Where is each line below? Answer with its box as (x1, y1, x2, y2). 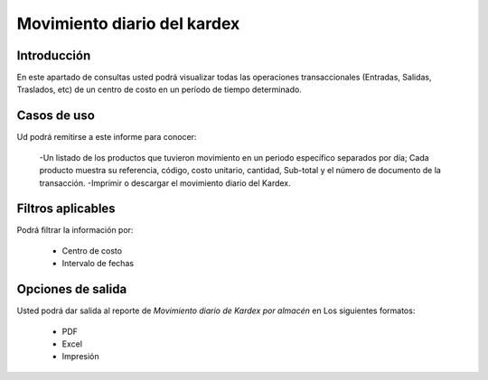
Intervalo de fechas (61, 258, 135, 269)
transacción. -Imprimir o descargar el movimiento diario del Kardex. (39, 177, 291, 189)
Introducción (16, 48, 91, 63)
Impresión (61, 351, 99, 362)
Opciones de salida (16, 282, 127, 297)
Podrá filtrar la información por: (16, 225, 134, 236)
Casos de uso (16, 108, 95, 124)
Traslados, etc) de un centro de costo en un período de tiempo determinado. (16, 84, 302, 95)
